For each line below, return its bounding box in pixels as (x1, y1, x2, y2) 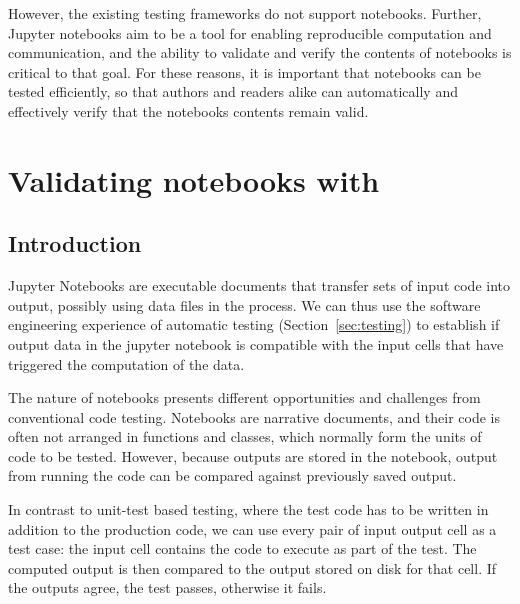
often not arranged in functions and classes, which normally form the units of (8, 426, 482, 447)
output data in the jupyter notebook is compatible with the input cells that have (8, 333, 504, 354)
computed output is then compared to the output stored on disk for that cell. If (8, 557, 497, 578)
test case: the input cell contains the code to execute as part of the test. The (8, 538, 477, 559)
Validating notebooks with (8, 159, 380, 200)
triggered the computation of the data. (8, 353, 245, 374)
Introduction (8, 228, 142, 259)
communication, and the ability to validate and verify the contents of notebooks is (8, 42, 512, 63)
